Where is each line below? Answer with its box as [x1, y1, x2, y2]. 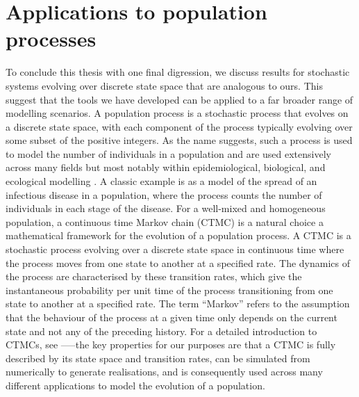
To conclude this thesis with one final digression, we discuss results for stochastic [6, 65, 350, 79]
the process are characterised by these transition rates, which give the [6, 269, 302, 284]
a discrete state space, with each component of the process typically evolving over [6, 119, 353, 133]
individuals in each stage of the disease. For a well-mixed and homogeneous [6, 201, 326, 216]
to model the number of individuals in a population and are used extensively [6, 146, 331, 161]
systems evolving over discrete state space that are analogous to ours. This [6, 78, 323, 92]
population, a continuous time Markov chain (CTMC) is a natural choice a [6, 214, 324, 229]
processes [6, 24, 97, 53]
